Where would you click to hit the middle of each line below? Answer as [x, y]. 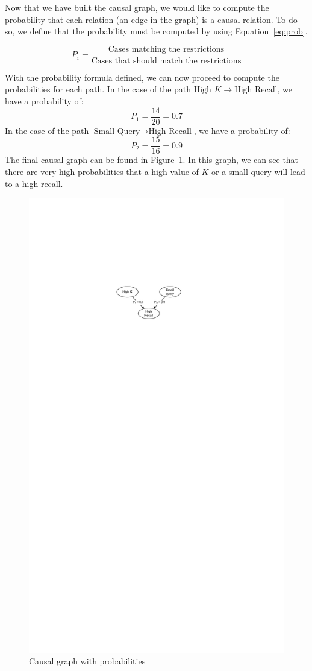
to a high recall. [34, 183]
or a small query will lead [258, 171]
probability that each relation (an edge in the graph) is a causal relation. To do [151, 19]
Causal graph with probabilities [87, 661]
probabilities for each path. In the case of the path [98, 89]
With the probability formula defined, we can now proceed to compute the [142, 77]
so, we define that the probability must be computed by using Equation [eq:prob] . [156, 31]
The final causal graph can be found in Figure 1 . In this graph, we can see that [152, 160]
